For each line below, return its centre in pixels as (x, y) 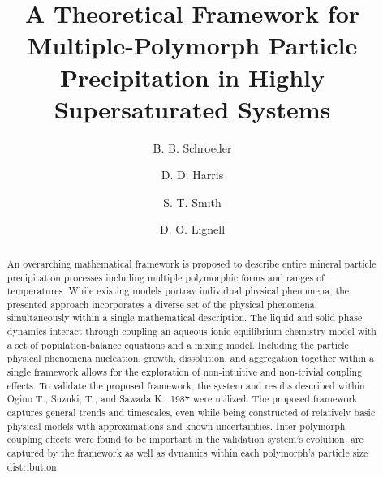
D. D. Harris (192, 175)
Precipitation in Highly (192, 77)
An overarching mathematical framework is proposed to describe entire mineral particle (191, 263)
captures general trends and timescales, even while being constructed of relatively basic (191, 413)
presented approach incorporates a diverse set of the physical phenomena (161, 304)
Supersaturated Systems (192, 108)
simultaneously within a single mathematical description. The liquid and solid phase (185, 318)
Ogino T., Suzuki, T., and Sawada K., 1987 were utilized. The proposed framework (182, 399)
